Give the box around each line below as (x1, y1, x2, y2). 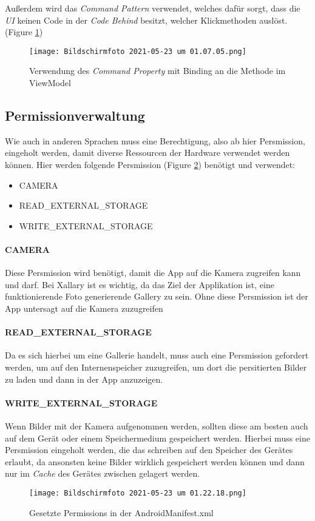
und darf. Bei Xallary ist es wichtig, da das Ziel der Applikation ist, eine (5, 278, 274, 291)
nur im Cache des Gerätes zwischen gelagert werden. (5, 467, 200, 480)
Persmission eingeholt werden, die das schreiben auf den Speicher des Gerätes (5, 443, 293, 456)
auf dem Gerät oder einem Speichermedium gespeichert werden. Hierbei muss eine (5, 431, 310, 444)
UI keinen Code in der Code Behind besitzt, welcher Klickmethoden (5, 13, 257, 26)
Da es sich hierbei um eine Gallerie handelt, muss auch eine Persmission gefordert (5, 349, 309, 361)
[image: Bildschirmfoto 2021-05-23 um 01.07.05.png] (29, 47, 246, 56)
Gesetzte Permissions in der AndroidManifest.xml (29, 506, 214, 519)
